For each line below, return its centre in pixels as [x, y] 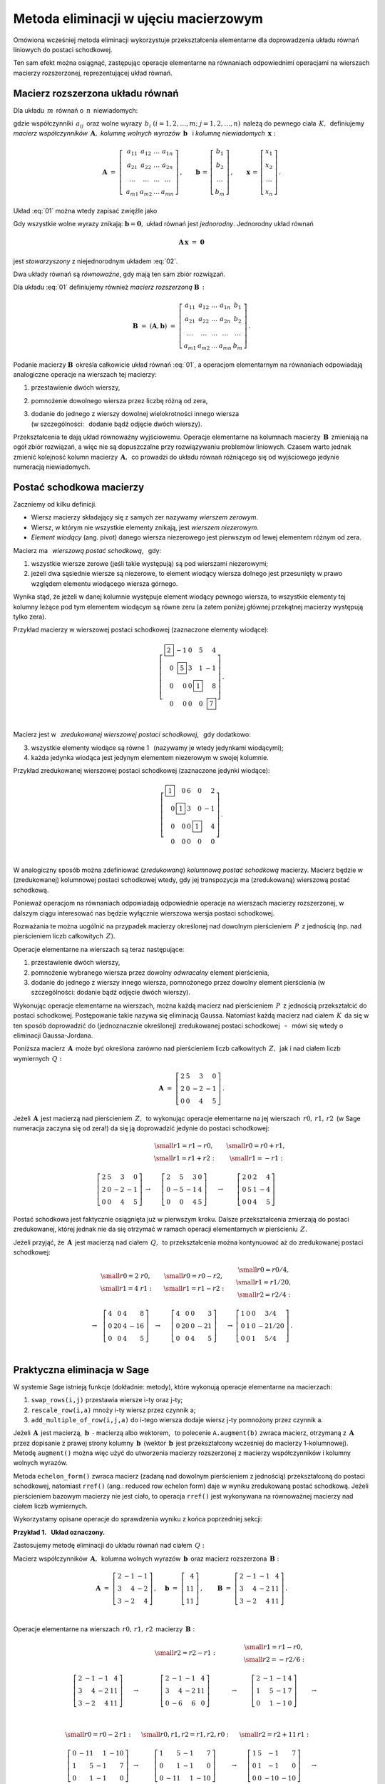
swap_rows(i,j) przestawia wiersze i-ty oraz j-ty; [107, 1400]
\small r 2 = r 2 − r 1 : [185, 1653]
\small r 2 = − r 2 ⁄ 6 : [274, 1659]
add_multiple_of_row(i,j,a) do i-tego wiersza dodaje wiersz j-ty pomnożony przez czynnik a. [177, 1419]
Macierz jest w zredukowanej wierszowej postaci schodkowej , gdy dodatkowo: [132, 734]
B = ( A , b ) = [154, 326]
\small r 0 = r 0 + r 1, [255, 1146]
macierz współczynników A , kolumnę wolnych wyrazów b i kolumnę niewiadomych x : [144, 133]
